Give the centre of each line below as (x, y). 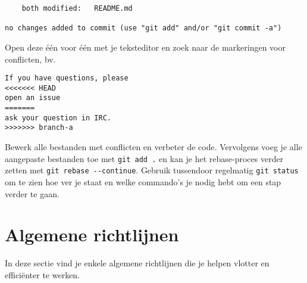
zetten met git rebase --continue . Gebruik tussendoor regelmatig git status (152, 170)
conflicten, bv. (30, 59)
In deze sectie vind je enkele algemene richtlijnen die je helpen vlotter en (137, 263)
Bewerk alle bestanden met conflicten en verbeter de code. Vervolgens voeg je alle (153, 147)
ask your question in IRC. (58, 118)
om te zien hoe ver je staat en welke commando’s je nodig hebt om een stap (143, 182)
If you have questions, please (67, 78)
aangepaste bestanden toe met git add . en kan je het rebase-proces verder (144, 158)
